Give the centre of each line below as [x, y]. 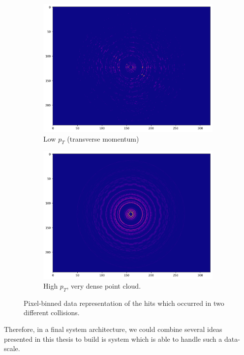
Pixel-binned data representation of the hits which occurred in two [124, 303]
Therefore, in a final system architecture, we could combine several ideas [113, 329]
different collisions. [52, 312]
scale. [12, 348]
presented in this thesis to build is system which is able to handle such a [113, 339]
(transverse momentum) [103, 138]
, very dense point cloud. [104, 286]
